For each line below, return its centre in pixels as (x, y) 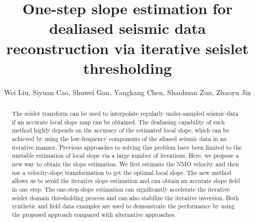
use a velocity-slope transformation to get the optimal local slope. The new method (122, 172)
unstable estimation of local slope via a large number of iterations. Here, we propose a (125, 156)
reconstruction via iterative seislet (127, 48)
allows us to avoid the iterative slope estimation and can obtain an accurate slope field (126, 181)
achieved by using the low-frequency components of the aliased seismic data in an (119, 139)
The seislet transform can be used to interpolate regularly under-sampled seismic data (125, 114)
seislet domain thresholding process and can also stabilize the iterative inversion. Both (125, 197)
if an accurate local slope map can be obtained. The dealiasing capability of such (118, 122)
